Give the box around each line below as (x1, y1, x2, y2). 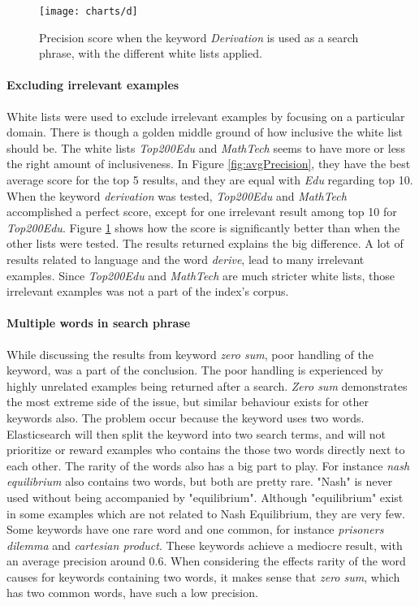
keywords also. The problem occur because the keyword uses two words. (6, 409, 365, 426)
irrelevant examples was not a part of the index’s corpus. (6, 283, 289, 300)
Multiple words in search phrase (6, 314, 191, 331)
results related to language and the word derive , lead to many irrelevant (6, 250, 365, 267)
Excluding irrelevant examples (6, 76, 179, 93)
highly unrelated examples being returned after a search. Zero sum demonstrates (6, 377, 408, 394)
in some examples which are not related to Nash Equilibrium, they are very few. (6, 504, 405, 522)
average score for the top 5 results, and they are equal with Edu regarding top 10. (6, 171, 413, 188)
